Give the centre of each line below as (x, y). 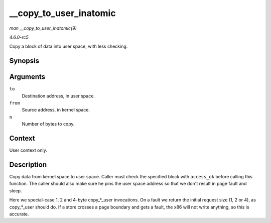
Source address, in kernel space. (56, 110)
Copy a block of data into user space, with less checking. (69, 46)
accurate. (19, 214)
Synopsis (24, 61)
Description (28, 164)
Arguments (27, 77)
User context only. (28, 150)
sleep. (16, 190)
